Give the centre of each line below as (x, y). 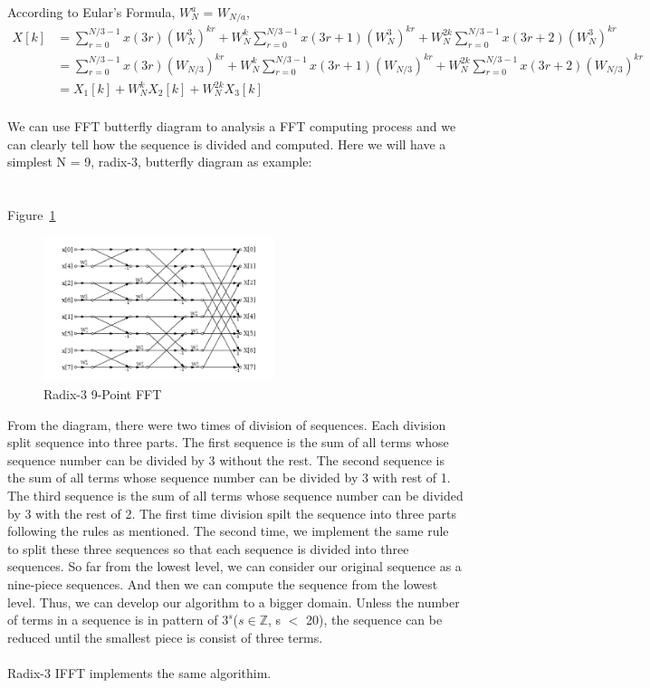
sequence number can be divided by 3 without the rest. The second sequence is (226, 459)
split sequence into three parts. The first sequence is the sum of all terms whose (228, 442)
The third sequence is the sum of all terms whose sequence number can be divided (235, 496)
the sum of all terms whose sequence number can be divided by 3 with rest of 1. (229, 478)
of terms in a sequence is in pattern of (113, 620)
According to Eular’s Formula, (91, 12)
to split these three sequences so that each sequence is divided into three (208, 548)
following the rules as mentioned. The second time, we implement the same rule (228, 531)
